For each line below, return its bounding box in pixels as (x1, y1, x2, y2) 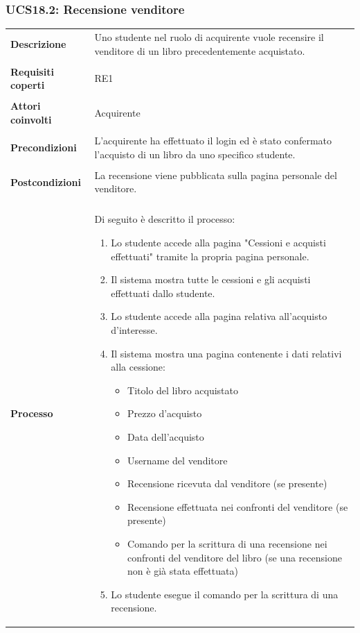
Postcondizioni (10, 174, 81, 189)
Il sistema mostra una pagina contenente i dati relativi (111, 346, 342, 360)
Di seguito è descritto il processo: (94, 212, 235, 226)
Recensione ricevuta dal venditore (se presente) (127, 476, 327, 491)
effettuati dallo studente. (111, 285, 215, 300)
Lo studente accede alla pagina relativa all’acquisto (111, 309, 327, 323)
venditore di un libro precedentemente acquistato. (94, 43, 305, 58)
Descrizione (10, 36, 66, 51)
